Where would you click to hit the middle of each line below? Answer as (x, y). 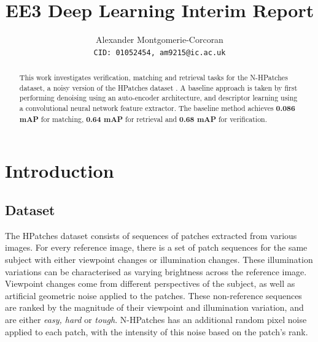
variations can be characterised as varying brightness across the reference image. (156, 271)
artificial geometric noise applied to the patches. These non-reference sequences (153, 295)
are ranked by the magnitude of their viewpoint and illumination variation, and (154, 307)
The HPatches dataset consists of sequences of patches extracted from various (151, 235)
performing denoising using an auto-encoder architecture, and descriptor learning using (158, 98)
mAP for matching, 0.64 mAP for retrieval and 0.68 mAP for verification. (143, 119)
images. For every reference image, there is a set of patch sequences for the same (156, 247)
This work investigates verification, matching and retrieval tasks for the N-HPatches (153, 78)
